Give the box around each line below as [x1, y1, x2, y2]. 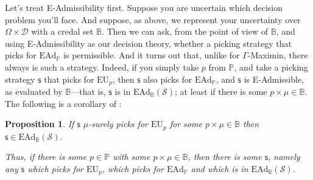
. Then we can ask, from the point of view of [101, 25, 268, 38]
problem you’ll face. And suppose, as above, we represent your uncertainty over [5, 13, 301, 26]
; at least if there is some [175, 85, 267, 98]
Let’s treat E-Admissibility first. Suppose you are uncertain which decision [5, 1, 283, 13]
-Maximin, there [247, 49, 308, 61]
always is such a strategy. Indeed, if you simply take [5, 60, 199, 73]
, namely [268, 150, 300, 163]
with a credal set [31, 25, 94, 38]
